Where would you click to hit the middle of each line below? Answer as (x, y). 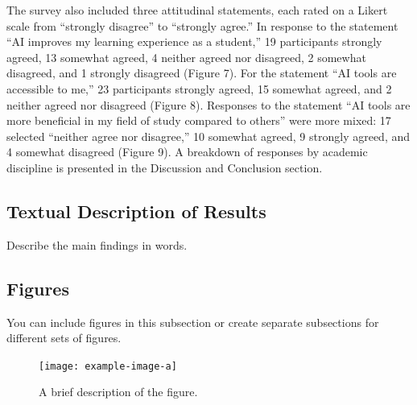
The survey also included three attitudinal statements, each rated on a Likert (197, 10)
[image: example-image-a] (108, 366)
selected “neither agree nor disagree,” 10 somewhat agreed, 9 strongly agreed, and (208, 136)
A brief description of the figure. (118, 392)
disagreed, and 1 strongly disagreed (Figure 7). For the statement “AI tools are (202, 73)
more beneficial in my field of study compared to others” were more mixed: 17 (199, 120)
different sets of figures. (64, 338)
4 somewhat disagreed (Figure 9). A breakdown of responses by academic (187, 152)
